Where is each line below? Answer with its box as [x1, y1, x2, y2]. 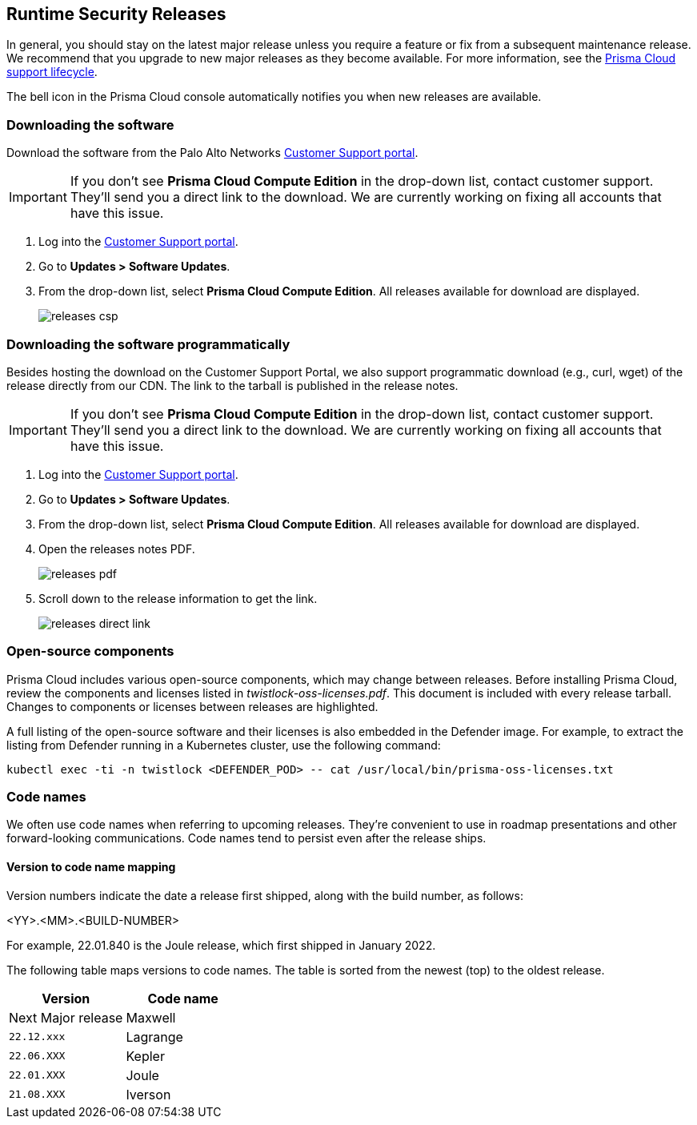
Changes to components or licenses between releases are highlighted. [6, 699, 379, 713]
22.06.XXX [9, 1050, 66, 1063]
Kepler [126, 1047, 165, 1064]
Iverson [126, 1086, 171, 1103]
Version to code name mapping [6, 860, 176, 874]
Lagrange [126, 1028, 183, 1045]
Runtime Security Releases [6, 4, 226, 24]
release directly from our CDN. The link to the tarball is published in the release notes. [6, 378, 459, 392]
